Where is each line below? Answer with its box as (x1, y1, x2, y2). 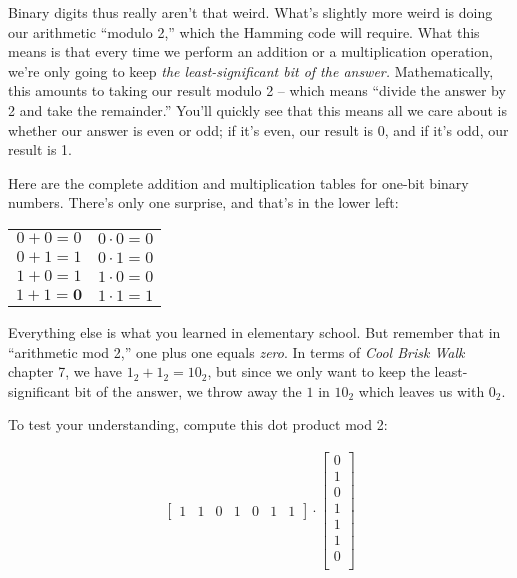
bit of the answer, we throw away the (74, 380, 302, 401)
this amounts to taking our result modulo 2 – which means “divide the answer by (8, 80, 506, 101)
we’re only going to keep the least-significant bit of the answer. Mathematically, (8, 60, 494, 81)
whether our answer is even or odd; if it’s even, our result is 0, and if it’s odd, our (8, 119, 509, 140)
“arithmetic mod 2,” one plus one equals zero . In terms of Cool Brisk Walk (8, 341, 465, 362)
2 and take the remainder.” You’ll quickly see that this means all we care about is (8, 99, 507, 120)
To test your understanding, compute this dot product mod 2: (8, 414, 388, 435)
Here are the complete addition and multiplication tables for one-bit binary (8, 172, 469, 193)
